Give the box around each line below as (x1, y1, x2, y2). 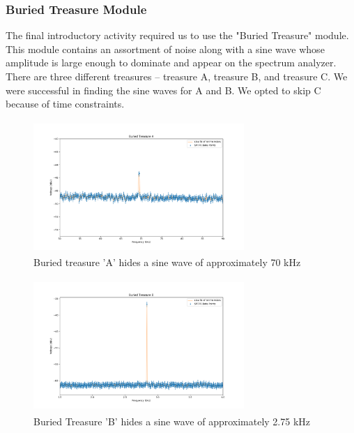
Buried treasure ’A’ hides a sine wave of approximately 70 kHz (33, 255, 301, 270)
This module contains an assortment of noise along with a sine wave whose (6, 41, 325, 56)
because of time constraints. (6, 96, 125, 111)
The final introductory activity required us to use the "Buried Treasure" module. (6, 28, 349, 43)
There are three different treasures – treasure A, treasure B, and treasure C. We (6, 69, 348, 83)
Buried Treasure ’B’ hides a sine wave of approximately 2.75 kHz (33, 413, 311, 428)
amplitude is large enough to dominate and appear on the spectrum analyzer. (6, 55, 337, 70)
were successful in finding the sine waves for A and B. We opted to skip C (6, 82, 321, 97)
